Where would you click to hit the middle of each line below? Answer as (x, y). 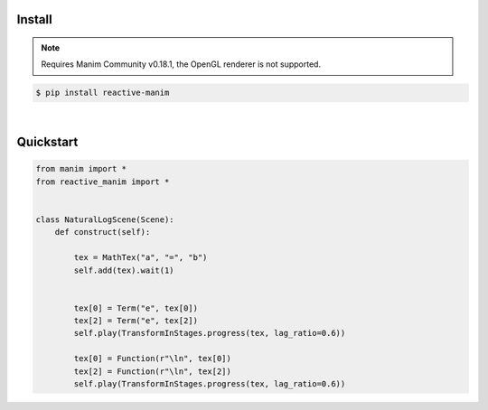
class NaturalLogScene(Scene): (105, 219)
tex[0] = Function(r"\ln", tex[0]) (153, 359)
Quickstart (47, 142)
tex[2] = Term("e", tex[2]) (136, 321)
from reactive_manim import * (103, 182)
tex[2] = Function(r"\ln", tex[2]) (153, 371)
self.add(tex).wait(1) (124, 270)
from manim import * (81, 169)
